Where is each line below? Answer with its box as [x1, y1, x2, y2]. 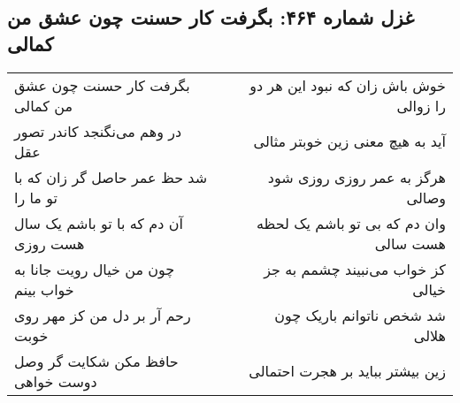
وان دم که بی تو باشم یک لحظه [256, 212, 446, 233]
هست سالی [374, 232, 446, 254]
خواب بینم [14, 278, 74, 300]
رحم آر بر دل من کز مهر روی [14, 304, 191, 325]
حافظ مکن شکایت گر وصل [14, 350, 179, 371]
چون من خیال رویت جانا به [14, 258, 175, 279]
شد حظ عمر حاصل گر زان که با [14, 166, 208, 187]
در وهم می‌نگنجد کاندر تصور [14, 120, 182, 141]
